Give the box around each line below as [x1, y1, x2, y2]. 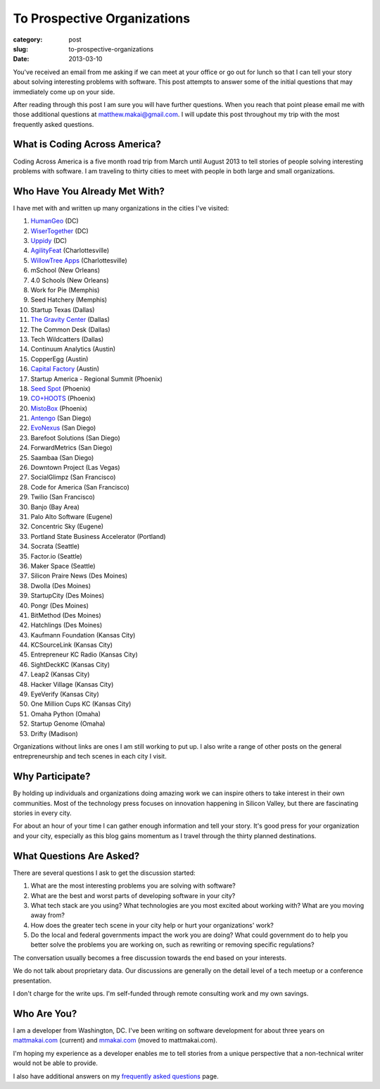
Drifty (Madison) [30, 729, 79, 738]
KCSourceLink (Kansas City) [30, 641, 113, 649]
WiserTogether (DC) [30, 226, 89, 235]
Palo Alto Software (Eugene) [30, 512, 113, 521]
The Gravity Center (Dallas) [30, 316, 110, 324]
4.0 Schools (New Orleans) [30, 275, 109, 285]
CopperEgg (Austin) [30, 354, 89, 363]
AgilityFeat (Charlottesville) [30, 247, 110, 255]
